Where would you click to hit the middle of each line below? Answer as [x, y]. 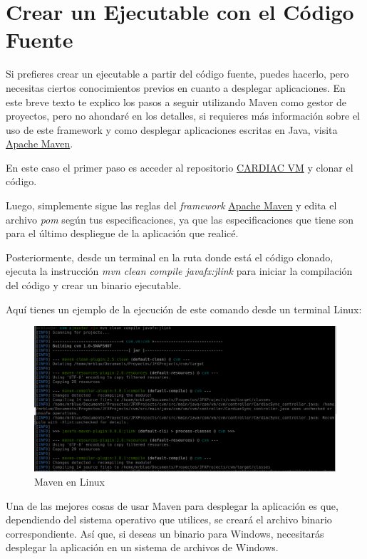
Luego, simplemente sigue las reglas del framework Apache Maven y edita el [171, 205]
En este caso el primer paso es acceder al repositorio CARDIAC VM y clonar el [180, 167]
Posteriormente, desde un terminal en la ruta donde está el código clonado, [170, 257]
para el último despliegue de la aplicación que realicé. [122, 233]
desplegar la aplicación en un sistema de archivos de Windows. [142, 547]
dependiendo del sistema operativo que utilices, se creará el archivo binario [169, 519]
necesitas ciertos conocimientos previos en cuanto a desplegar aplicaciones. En [176, 87]
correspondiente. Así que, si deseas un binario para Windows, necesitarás [165, 533]
